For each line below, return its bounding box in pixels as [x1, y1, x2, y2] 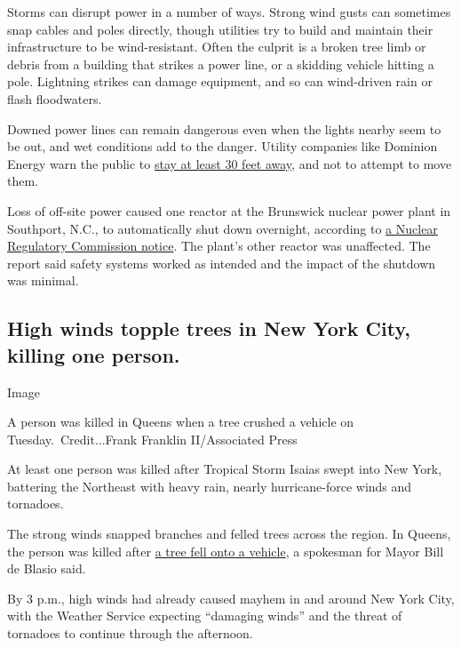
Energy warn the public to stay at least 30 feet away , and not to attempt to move [7, 154, 452, 172]
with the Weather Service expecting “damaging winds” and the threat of [7, 606, 402, 625]
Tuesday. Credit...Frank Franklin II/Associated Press [7, 429, 298, 448]
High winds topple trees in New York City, [7, 315, 410, 342]
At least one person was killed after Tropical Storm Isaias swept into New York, [7, 460, 442, 478]
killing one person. [7, 340, 180, 368]
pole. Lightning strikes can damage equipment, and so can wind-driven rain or [7, 72, 433, 91]
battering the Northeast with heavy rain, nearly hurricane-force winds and [7, 476, 412, 495]
